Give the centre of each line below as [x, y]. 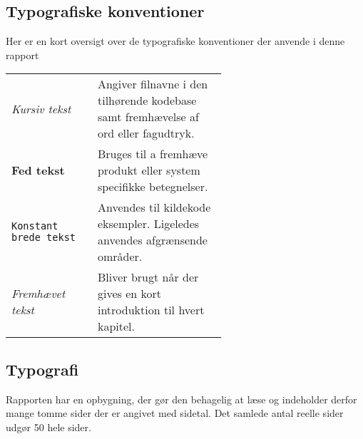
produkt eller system [149, 170]
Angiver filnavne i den [153, 84]
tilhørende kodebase [147, 100]
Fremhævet [39, 294]
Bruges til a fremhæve [153, 154]
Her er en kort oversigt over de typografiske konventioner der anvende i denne [175, 41]
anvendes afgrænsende [152, 240]
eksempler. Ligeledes [148, 224]
